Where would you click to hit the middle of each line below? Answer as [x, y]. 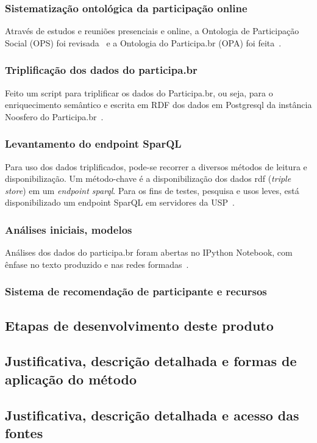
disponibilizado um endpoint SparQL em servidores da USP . [120, 202]
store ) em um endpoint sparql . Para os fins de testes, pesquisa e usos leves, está [152, 190]
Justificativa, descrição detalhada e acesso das [152, 415]
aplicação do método [71, 379]
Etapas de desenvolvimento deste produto [139, 325]
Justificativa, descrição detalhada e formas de [151, 361]
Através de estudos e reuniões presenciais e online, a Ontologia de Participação [152, 31]
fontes [24, 432]
